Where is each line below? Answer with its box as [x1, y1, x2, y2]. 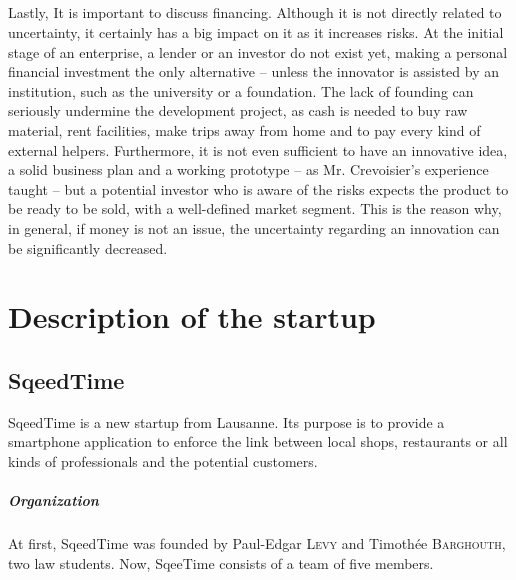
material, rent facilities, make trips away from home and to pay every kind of [8, 119, 481, 140]
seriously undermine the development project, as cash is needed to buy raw [8, 100, 468, 121]
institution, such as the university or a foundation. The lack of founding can [8, 80, 474, 101]
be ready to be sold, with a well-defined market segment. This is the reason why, [8, 198, 502, 219]
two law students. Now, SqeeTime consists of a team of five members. [8, 552, 434, 573]
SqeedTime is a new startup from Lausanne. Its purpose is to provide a [8, 411, 445, 432]
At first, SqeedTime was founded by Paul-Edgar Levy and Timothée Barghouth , [8, 533, 506, 554]
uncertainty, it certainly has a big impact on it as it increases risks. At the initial [8, 21, 504, 42]
